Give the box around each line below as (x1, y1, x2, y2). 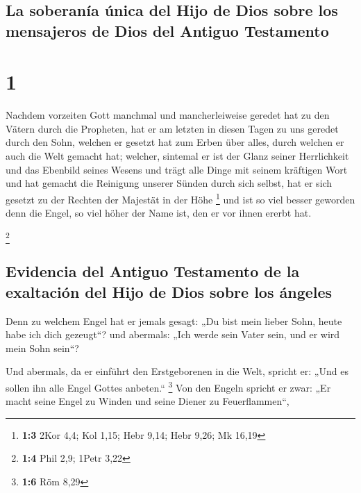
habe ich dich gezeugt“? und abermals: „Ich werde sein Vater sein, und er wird (6, 327, 340, 342)
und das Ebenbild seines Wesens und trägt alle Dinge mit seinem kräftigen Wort (6, 162, 348, 176)
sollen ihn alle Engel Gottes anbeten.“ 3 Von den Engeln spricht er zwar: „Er (6, 378, 331, 394)
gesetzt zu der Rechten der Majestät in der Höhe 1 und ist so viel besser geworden (6, 190, 355, 206)
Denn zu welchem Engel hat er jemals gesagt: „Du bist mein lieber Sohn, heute (6, 313, 342, 328)
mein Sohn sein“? (6, 340, 79, 355)
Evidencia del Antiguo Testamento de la (6, 260, 300, 282)
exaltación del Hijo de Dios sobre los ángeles (6, 281, 333, 302)
